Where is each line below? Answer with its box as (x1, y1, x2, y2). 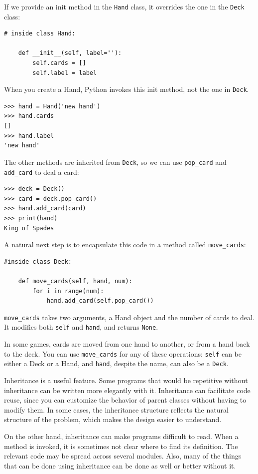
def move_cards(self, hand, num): (18, 277, 132, 285)
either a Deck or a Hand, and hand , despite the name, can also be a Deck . (4, 358, 229, 369)
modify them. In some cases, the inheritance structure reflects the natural (4, 404, 229, 415)
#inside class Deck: (4, 258, 72, 265)
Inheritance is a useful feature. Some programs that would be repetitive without (4, 375, 248, 385)
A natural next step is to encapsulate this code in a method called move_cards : (4, 239, 246, 250)
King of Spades (4, 224, 54, 232)
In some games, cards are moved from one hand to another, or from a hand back (4, 339, 250, 349)
